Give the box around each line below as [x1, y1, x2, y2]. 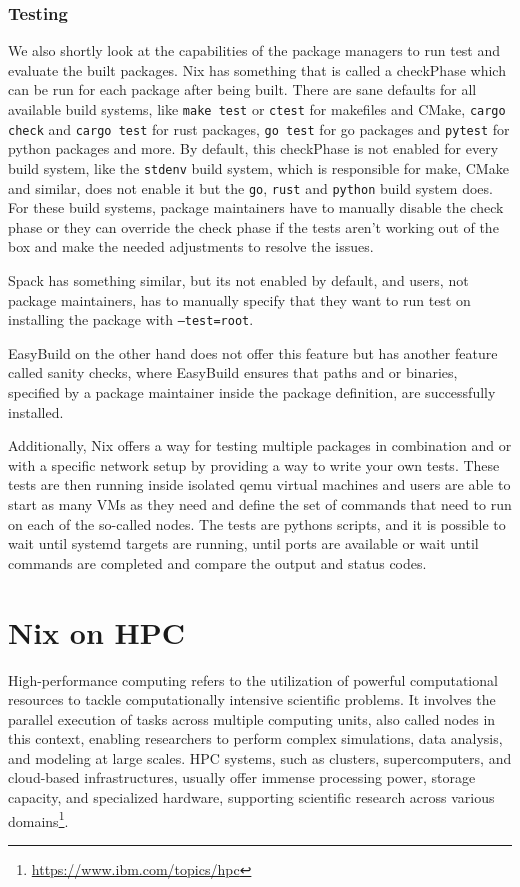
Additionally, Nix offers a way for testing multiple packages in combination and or [8, 435, 512, 456]
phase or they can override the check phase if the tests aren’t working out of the [8, 216, 499, 237]
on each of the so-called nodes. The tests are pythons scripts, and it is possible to [8, 513, 506, 534]
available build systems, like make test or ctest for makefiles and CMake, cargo [8, 99, 506, 119]
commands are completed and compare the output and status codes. [8, 552, 427, 573]
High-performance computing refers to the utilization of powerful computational [8, 669, 498, 690]
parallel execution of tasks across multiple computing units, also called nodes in [8, 708, 496, 729]
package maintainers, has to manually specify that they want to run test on [8, 289, 471, 310]
